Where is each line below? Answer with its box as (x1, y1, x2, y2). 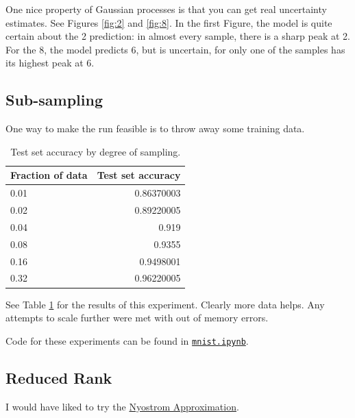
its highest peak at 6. (5, 56, 95, 70)
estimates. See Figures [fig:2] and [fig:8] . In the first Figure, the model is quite (5, 15, 332, 29)
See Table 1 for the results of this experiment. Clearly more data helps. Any (5, 297, 325, 311)
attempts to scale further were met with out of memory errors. (5, 310, 269, 325)
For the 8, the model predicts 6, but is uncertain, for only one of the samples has (5, 42, 345, 56)
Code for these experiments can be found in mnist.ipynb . (5, 333, 249, 347)
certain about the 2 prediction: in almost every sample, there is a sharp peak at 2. (5, 29, 350, 43)
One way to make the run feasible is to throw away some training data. (5, 121, 305, 136)
